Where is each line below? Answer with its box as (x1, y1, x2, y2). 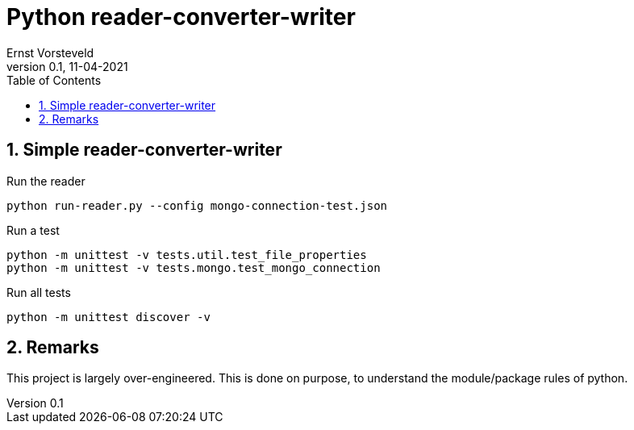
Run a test (6, 223, 60, 237)
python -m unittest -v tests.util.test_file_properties (6, 248, 367, 261)
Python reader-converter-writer (6, 3, 356, 31)
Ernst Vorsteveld (6, 45, 94, 60)
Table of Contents (6, 73, 102, 87)
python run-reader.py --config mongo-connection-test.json (6, 198, 388, 212)
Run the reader (6, 173, 86, 188)
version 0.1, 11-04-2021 (6, 59, 128, 73)
